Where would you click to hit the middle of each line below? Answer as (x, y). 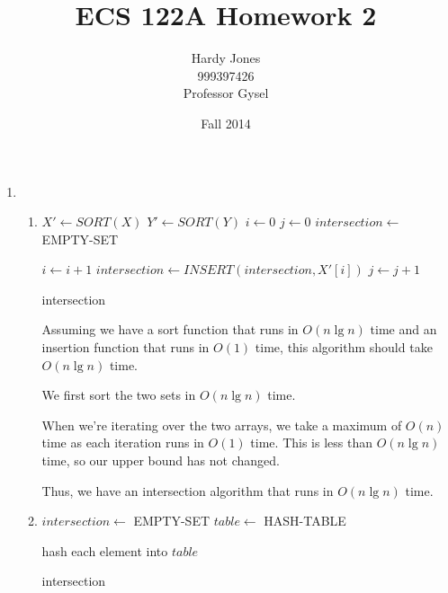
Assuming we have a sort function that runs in (170, 329)
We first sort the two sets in (119, 395)
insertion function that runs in (125, 347)
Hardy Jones (226, 58)
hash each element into (105, 550)
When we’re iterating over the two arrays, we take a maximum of (222, 425)
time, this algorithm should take (344, 347)
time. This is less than (311, 443)
